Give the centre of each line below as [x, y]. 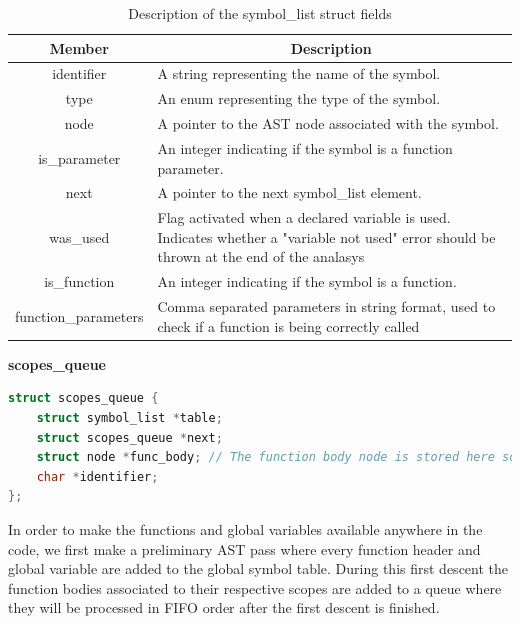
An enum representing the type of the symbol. [299, 98]
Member [79, 47]
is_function [79, 281]
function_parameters [79, 315]
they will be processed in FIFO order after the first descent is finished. [224, 607]
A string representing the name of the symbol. [299, 73]
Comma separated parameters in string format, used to [326, 306]
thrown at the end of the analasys [261, 256]
